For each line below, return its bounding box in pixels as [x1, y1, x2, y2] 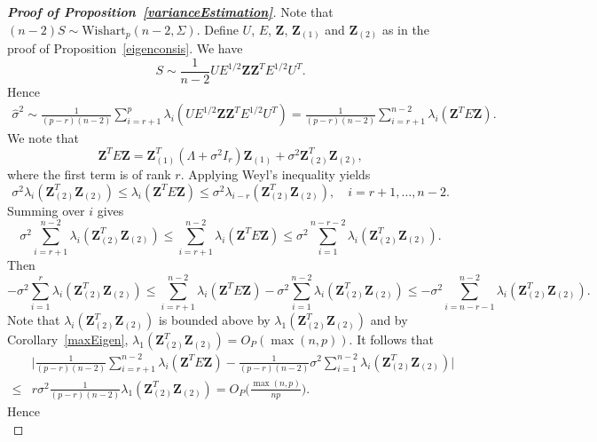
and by [370, 311, 408, 329]
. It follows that [349, 330, 434, 349]
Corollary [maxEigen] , [7, 330, 129, 349]
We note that [7, 129, 79, 147]
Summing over [7, 201, 85, 219]
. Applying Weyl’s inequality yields [180, 164, 371, 183]
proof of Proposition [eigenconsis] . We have [7, 39, 243, 58]
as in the [381, 20, 429, 38]
